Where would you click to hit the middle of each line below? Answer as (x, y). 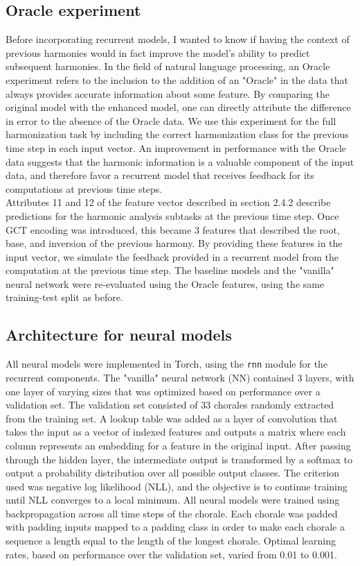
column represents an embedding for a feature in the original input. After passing (178, 445)
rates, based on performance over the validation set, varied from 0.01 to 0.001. (171, 554)
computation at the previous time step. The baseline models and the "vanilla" (170, 270)
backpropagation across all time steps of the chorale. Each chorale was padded (172, 513)
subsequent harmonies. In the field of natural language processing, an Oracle (168, 66)
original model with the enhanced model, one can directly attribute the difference (178, 107)
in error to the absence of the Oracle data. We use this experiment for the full (171, 120)
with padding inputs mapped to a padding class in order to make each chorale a (175, 527)
